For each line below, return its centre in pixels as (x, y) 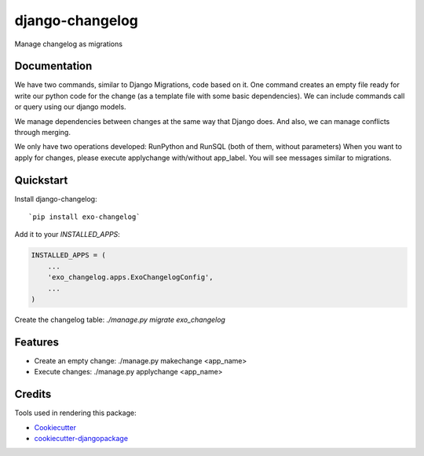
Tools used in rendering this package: (75, 413)
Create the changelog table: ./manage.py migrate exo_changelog (120, 320)
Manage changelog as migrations (69, 44)
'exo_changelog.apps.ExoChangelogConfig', (130, 277)
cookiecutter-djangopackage (81, 438)
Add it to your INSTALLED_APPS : (68, 235)
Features (37, 342)
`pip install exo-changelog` (84, 217)
